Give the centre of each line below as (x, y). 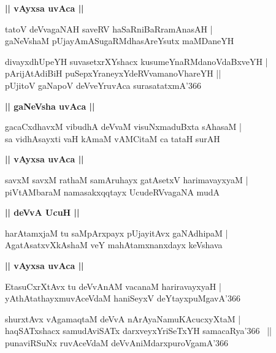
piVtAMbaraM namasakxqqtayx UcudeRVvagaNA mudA (112, 192)
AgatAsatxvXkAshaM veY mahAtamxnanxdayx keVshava (114, 245)
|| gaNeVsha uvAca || (50, 106)
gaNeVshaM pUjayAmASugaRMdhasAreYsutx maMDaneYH (120, 41)
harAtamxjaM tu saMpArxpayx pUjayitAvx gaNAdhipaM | (117, 233)
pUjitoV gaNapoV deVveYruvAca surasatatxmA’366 (103, 85)
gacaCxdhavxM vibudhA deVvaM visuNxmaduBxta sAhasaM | (123, 127)
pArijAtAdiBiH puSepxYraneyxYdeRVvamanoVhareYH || (113, 73)
